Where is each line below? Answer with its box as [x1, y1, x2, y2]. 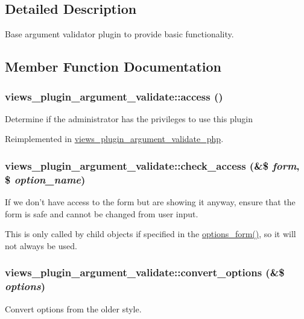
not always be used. [5, 239, 77, 252]
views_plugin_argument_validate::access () [5, 88, 223, 104]
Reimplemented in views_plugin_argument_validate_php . [5, 132, 224, 145]
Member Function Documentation [5, 57, 222, 76]
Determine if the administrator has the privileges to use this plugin [5, 112, 253, 125]
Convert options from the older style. [5, 302, 142, 315]
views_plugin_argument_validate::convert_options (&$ [5, 265, 285, 280]
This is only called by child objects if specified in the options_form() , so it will [5, 228, 296, 240]
